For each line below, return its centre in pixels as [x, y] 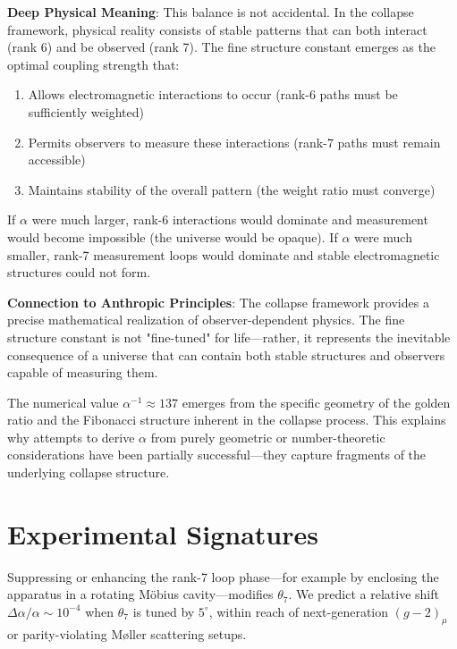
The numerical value [63, 402]
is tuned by [164, 611]
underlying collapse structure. [89, 472]
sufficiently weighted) [86, 111]
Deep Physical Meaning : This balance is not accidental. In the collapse [211, 12]
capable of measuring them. [83, 372]
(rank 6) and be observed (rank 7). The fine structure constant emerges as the [221, 47]
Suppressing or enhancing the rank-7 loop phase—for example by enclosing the [223, 576]
